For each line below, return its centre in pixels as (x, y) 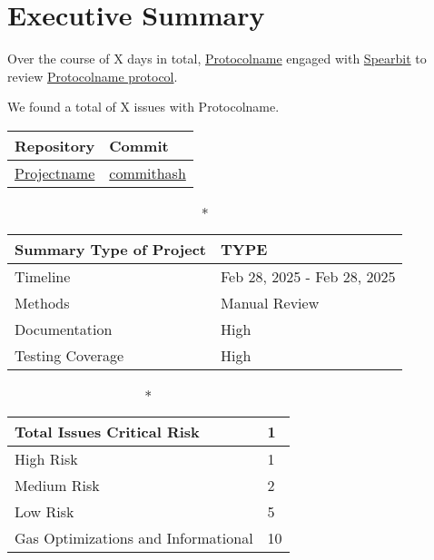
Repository (55, 145)
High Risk (46, 458)
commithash (148, 172)
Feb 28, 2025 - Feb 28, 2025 (308, 276)
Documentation (64, 329)
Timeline (43, 276)
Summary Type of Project (110, 249)
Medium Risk (57, 485)
